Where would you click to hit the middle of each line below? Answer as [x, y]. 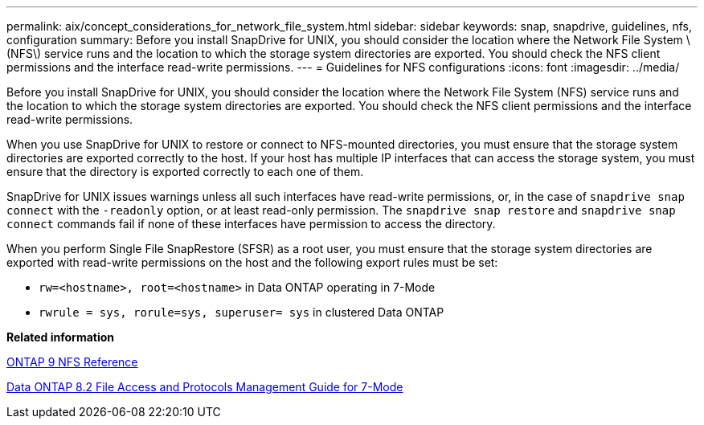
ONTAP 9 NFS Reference [72, 362]
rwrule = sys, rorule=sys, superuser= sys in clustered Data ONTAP [241, 312]
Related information [61, 337]
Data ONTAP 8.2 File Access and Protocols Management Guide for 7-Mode [205, 387]
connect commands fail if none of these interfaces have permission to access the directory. [251, 224]
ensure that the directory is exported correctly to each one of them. [185, 172]
